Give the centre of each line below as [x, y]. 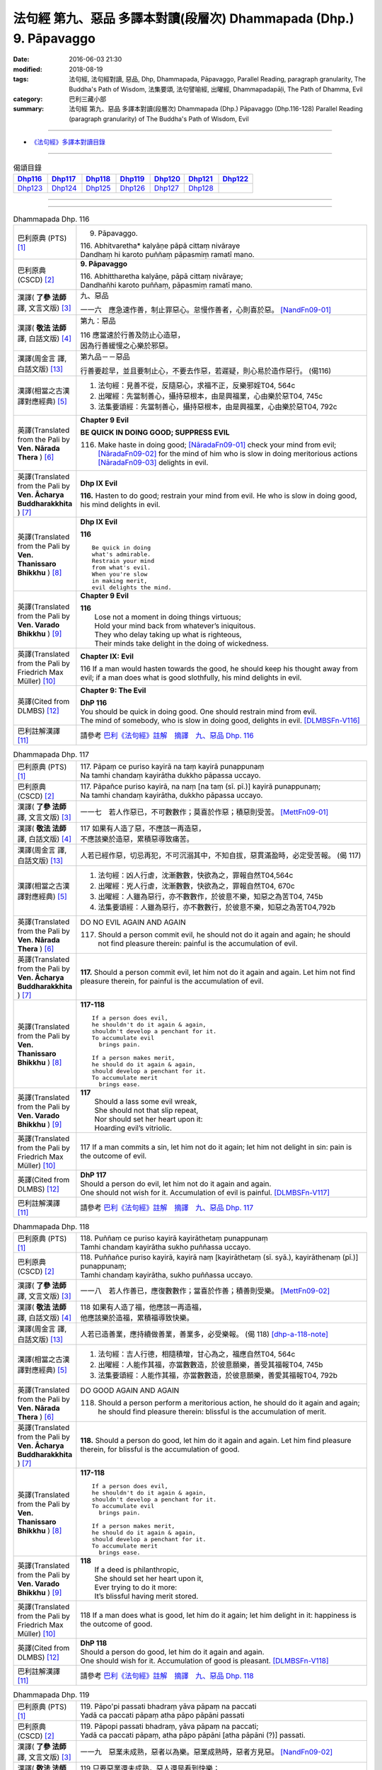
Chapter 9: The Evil [113, 690]
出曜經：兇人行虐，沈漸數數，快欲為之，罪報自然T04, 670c [196, 886]
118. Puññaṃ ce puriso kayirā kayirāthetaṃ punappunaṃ [174, 1238]
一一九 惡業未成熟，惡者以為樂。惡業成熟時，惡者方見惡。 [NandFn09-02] [206, 1752]
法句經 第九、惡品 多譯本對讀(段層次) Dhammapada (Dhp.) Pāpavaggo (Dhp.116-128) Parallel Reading [216, 109]
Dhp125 [98, 188]
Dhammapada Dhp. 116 [51, 219]
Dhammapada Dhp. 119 [51, 1695]
